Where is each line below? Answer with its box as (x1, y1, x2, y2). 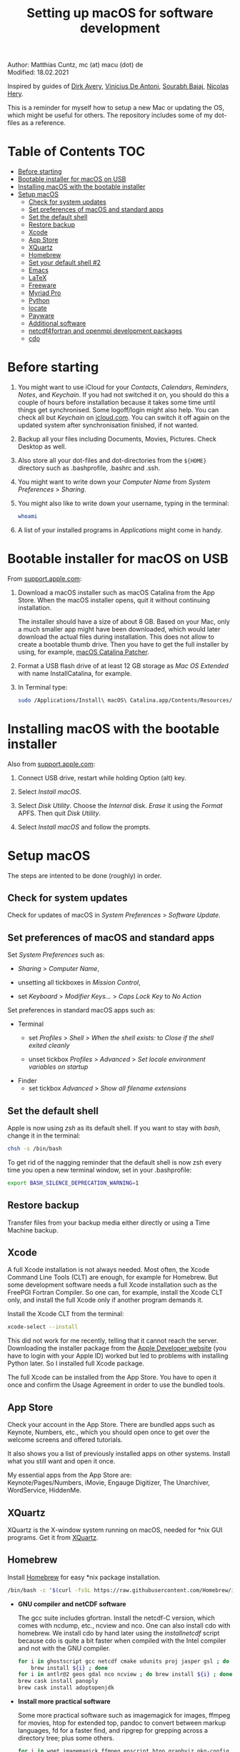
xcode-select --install (7, 1323, 79, 1330)
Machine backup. (7, 1225, 59, 1234)
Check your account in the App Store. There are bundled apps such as (7, 1420, 216, 1429)
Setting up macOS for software (26, 5, 214, 21)
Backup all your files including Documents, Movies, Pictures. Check (17, 434, 216, 444)
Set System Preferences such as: (7, 950, 105, 959)
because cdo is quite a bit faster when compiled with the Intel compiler (17, 1636, 226, 1645)
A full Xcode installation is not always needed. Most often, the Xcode (7, 1265, 210, 1274)
